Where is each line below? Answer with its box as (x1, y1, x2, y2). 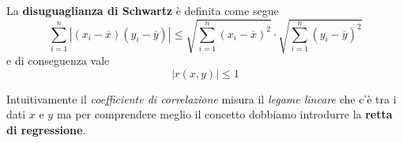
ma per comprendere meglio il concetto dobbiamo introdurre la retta (56, 106, 393, 122)
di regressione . (6, 121, 86, 137)
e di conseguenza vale (6, 52, 110, 69)
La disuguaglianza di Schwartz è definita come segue (6, 2, 279, 18)
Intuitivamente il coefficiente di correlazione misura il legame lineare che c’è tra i (6, 90, 397, 107)
